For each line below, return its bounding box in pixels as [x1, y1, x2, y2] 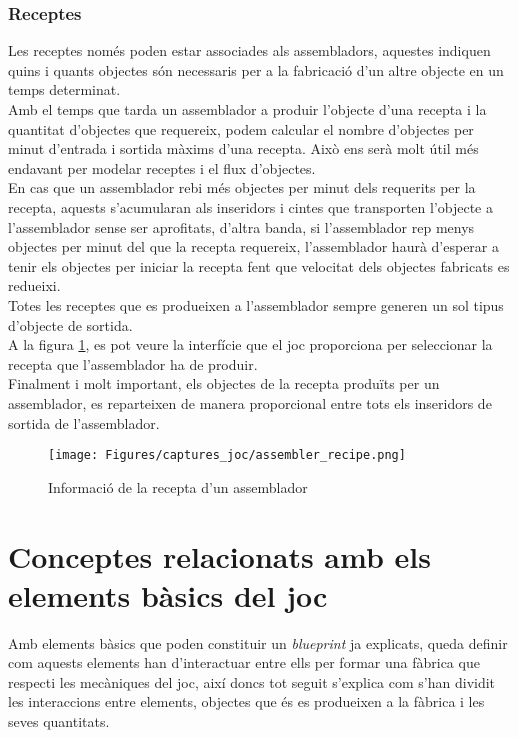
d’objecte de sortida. [8, 314, 133, 335]
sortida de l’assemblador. [8, 412, 160, 433]
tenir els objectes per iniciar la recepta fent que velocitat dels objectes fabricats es [8, 255, 510, 276]
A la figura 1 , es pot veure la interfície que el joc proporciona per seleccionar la [8, 334, 493, 355]
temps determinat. [8, 79, 121, 100]
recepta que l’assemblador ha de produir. [8, 353, 258, 374]
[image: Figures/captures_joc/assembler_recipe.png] [48, 448, 406, 463]
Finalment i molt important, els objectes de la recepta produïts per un [8, 373, 440, 394]
